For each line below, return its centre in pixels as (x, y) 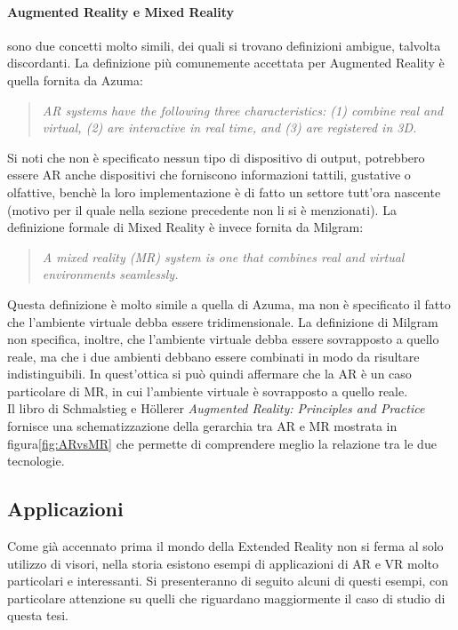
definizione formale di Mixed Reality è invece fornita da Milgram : (185, 227)
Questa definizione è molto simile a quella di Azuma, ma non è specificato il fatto (229, 303)
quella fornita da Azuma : (75, 80)
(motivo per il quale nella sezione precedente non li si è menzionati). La (202, 209)
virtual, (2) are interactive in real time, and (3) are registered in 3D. (229, 128)
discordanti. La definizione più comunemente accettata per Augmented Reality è (226, 63)
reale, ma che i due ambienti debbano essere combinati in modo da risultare (213, 356)
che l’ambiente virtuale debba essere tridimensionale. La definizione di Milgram (223, 321)
